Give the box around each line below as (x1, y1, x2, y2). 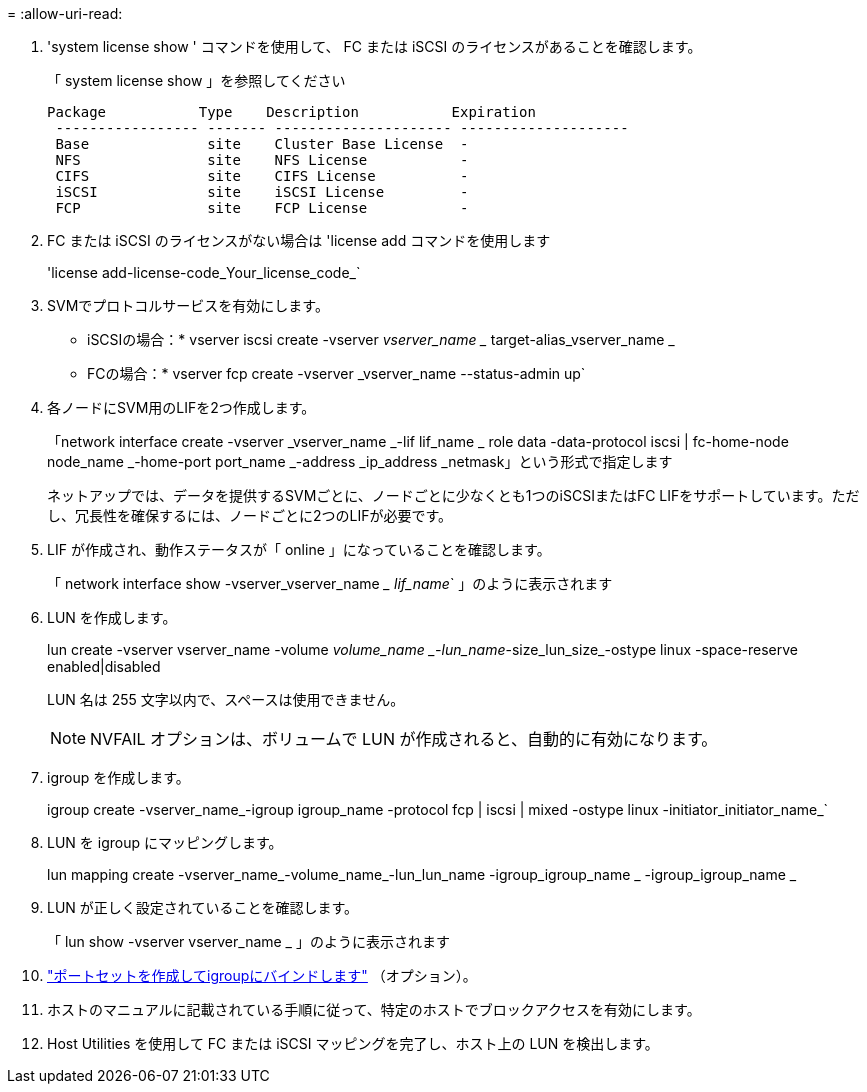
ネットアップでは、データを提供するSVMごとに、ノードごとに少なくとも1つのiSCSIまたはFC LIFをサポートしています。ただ (47, 487, 860, 504)
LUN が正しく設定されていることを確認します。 (47, 899, 358, 916)
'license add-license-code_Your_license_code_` (47, 264, 361, 281)
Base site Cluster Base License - (55, 136, 469, 152)
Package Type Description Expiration (47, 104, 536, 120)
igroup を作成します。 (47, 769, 190, 786)
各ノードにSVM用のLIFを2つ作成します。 (47, 399, 316, 416)
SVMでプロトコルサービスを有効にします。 (47, 297, 329, 314)
